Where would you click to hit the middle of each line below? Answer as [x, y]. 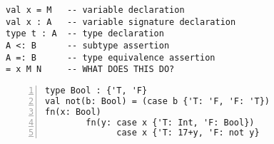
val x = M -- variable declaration [95, 10]
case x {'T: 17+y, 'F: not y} [188, 133]
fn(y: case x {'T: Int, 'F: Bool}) [170, 122]
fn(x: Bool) [73, 112]
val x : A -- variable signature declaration [121, 22]
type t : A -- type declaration [85, 34]
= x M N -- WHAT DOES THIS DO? [90, 70]
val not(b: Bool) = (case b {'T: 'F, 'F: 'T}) [157, 101]
